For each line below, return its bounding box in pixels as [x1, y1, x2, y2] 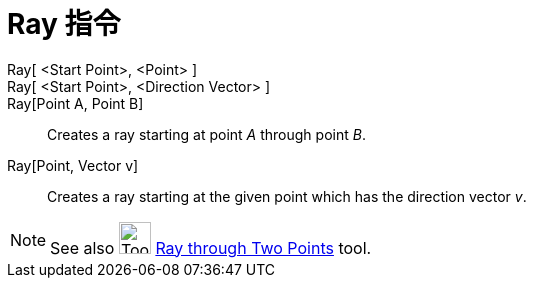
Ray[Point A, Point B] [7, 94, 144, 112]
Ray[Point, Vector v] [7, 156, 139, 174]
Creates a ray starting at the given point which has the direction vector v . [47, 187, 527, 205]
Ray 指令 [7, 7, 121, 41]
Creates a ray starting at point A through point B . [47, 125, 366, 143]
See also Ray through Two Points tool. [50, 237, 372, 258]
